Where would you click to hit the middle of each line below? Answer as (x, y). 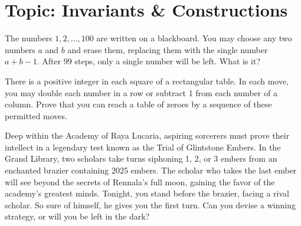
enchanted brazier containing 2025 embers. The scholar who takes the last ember (151, 170)
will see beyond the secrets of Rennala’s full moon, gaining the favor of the (140, 181)
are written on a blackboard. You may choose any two (194, 38)
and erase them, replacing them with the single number (168, 49)
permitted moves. (36, 115)
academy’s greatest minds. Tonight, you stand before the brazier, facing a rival (147, 193)
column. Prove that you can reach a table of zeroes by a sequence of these (138, 104)
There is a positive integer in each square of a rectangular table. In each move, (147, 81)
